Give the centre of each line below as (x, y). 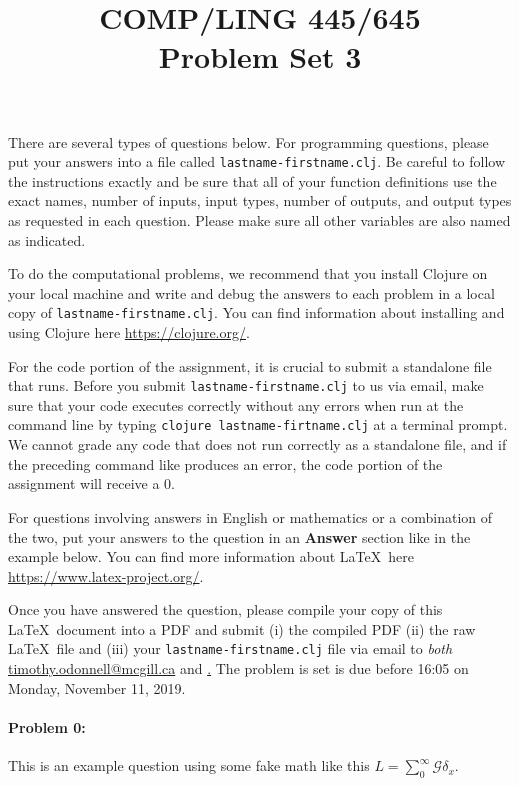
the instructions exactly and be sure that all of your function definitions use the (252, 180)
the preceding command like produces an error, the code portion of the (225, 463)
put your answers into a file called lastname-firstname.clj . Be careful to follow (257, 161)
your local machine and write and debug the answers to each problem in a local (251, 292)
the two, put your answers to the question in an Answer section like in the (239, 536)
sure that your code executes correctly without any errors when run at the (236, 404)
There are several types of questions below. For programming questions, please (248, 141)
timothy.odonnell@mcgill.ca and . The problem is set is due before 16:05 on (238, 668)
